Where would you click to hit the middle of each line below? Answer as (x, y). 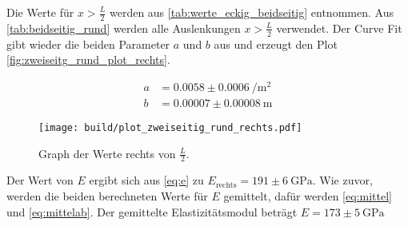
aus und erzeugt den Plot (276, 44)
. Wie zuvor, (342, 180)
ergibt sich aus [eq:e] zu (146, 180)
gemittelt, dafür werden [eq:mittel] (308, 196)
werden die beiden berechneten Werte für (107, 196)
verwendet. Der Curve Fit (339, 28)
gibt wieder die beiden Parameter (88, 44)
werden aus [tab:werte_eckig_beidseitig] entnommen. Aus (251, 12)
